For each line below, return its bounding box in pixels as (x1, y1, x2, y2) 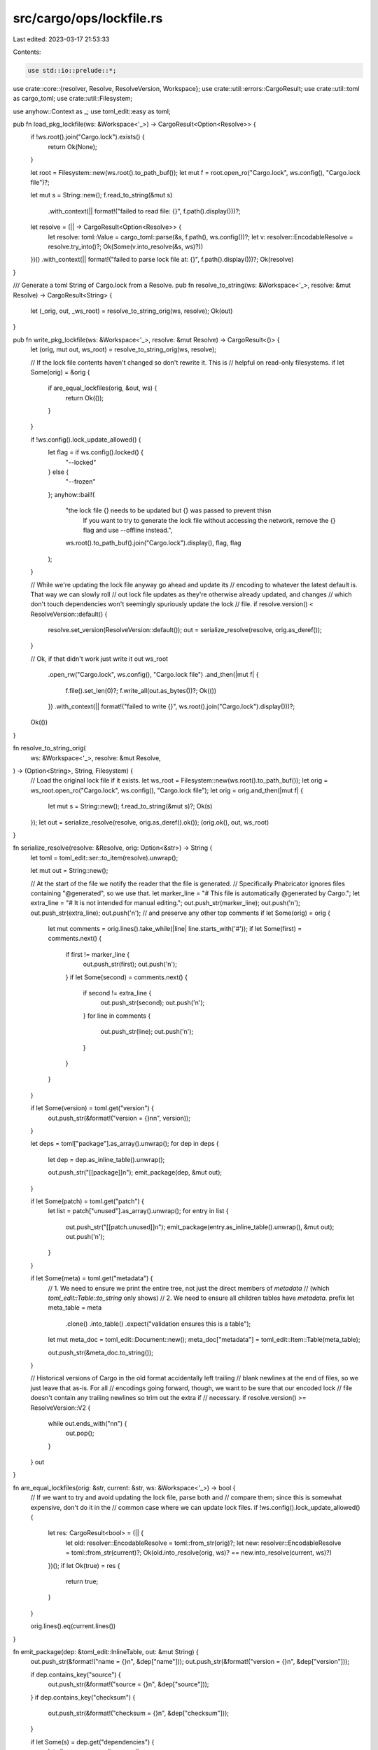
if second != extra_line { (83, 989, 152, 997)
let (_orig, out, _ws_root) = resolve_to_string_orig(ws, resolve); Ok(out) (30, 307, 233, 315)
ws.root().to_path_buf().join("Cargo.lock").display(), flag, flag (65, 539, 241, 547)
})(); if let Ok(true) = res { (48, 1561, 120, 1569)
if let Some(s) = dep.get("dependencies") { (30, 1737, 155, 1746)
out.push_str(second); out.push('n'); (100, 998, 205, 1007)
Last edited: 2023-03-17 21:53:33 (13, 35, 110, 43)
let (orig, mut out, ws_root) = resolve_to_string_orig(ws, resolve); (30, 345, 217, 353)
